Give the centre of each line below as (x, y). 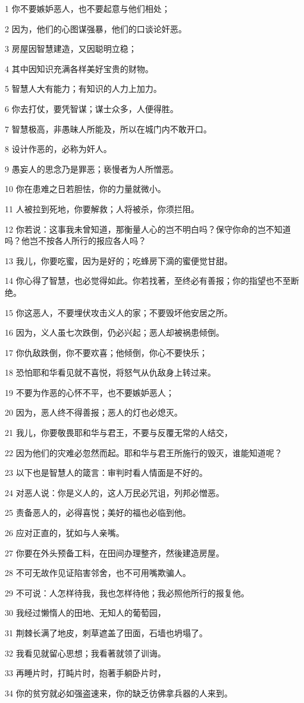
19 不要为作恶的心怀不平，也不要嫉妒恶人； (90, 392)
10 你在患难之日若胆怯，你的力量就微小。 (85, 189)
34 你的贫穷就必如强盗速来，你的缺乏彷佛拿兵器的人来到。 (119, 693)
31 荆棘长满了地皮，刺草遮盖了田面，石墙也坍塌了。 (106, 633)
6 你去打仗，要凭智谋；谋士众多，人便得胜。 (92, 108)
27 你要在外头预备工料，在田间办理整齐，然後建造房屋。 (115, 552)
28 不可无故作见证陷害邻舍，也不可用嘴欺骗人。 (98, 573)
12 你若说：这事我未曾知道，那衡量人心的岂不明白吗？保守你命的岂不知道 (148, 229)
